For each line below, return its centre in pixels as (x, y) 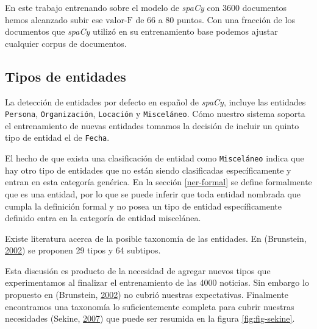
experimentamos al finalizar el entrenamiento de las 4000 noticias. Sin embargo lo (157, 282)
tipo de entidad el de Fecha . (57, 137)
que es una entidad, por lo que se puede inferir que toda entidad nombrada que (153, 193)
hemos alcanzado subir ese (54, 19)
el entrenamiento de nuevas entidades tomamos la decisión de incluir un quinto (152, 125)
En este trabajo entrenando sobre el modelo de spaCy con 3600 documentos (146, 7)
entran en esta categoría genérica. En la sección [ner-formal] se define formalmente (158, 182)
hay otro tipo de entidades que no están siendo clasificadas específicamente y (148, 170)
